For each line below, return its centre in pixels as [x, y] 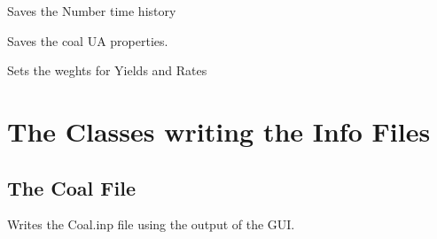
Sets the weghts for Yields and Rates [107, 70]
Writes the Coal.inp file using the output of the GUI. [151, 224]
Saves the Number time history [92, 11]
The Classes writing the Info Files [219, 131]
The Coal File [72, 187]
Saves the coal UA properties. [88, 40]
